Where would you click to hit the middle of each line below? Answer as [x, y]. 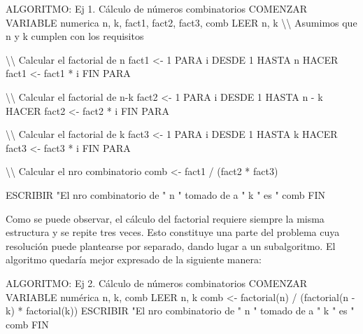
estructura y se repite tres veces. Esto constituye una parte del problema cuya [173, 232]
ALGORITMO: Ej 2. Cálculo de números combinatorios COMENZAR [157, 283]
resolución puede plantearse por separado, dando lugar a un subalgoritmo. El [171, 245]
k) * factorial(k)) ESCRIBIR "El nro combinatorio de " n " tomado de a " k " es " [180, 311]
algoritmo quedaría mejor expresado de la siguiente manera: [134, 259]
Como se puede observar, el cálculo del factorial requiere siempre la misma [165, 218]
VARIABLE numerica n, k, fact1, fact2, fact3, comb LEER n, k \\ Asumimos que [181, 22]
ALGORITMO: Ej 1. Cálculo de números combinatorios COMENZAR [157, 8]
